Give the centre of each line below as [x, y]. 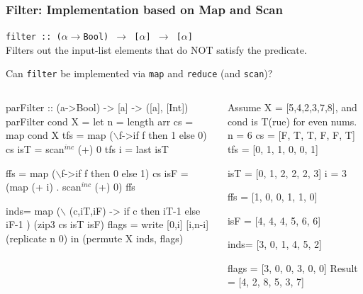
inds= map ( [33, 210]
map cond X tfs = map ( [60, 135]
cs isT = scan [35, 148]
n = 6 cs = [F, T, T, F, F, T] [291, 135]
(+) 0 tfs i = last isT [123, 148]
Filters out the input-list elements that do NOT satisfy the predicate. [156, 49]
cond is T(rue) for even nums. [292, 121]
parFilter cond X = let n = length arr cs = [100, 121]
